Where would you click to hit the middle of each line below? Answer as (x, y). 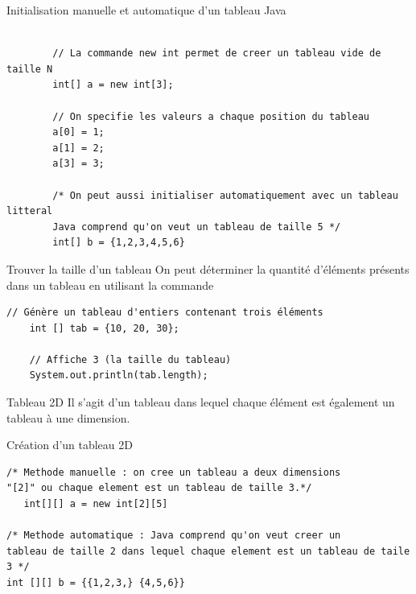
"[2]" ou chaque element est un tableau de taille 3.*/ (159, 488)
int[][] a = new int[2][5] (96, 504)
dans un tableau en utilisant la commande (110, 285)
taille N (30, 69)
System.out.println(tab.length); (119, 375)
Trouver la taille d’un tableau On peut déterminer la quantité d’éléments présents (208, 268)
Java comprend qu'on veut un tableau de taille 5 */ (197, 227)
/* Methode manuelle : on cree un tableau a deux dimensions (174, 472)
